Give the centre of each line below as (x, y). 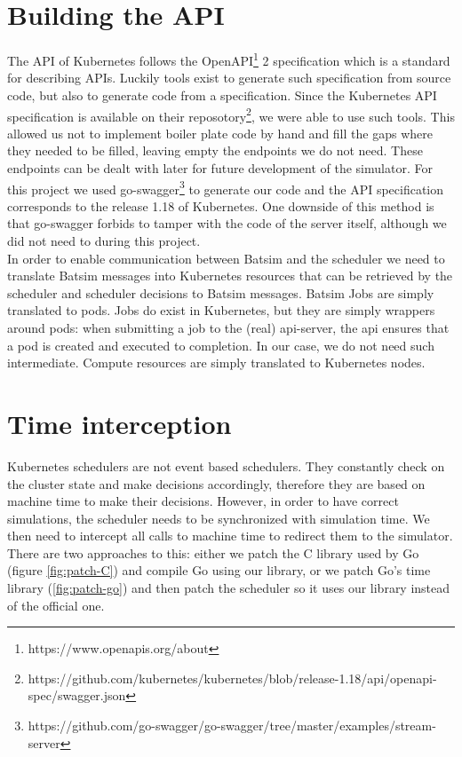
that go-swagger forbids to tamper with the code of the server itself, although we (227, 223)
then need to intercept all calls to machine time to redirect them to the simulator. (230, 536)
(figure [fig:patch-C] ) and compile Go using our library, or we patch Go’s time (219, 570)
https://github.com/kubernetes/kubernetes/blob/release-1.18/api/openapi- (232, 678)
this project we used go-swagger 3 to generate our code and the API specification (226, 187)
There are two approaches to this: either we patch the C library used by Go (213, 552)
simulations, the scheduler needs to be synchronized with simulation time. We (219, 518)
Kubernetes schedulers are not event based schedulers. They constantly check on (226, 465)
